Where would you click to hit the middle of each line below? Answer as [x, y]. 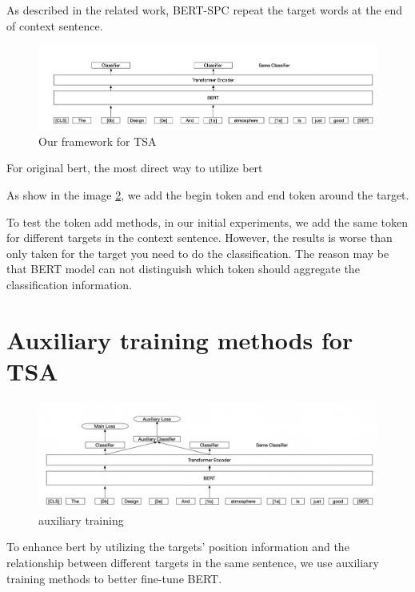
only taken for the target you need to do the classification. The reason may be [198, 253]
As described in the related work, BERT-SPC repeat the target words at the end [205, 10]
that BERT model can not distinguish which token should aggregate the [183, 269]
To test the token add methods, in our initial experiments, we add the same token [207, 221]
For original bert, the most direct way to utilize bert [135, 168]
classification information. [69, 285]
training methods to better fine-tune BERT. [114, 578]
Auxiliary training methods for [180, 339]
